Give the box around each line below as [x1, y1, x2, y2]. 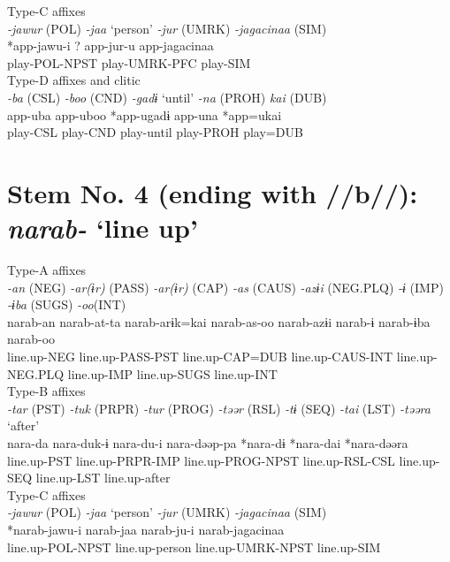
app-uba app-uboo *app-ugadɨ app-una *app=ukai [7, 105, 282, 124]
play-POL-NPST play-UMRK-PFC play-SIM [7, 53, 251, 72]
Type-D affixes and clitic [7, 71, 141, 89]
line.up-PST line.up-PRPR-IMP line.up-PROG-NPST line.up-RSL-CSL [7, 451, 395, 469]
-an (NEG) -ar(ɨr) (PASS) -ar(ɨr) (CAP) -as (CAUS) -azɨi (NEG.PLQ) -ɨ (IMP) [7, 277, 444, 296]
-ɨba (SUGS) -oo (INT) [7, 295, 126, 314]
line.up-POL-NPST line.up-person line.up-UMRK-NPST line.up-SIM [7, 537, 381, 556]
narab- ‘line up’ [7, 209, 198, 247]
